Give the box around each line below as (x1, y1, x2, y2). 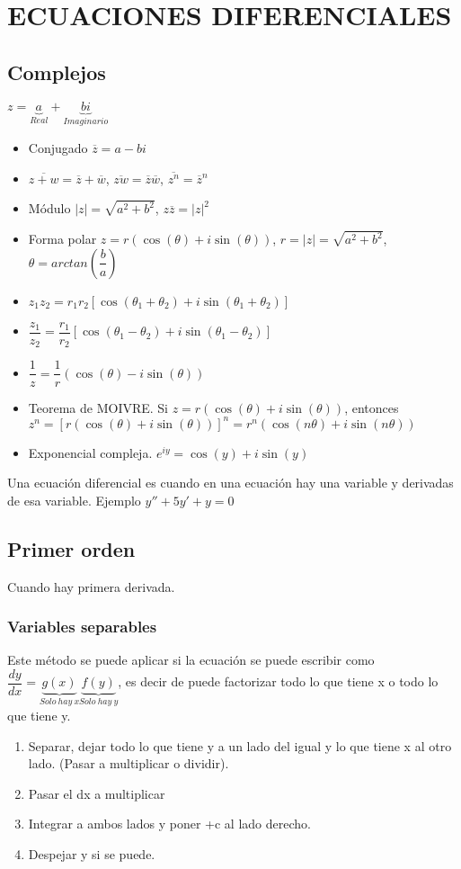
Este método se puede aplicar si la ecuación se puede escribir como (7, 650, 375, 669)
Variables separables (7, 615, 157, 638)
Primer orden (7, 534, 136, 562)
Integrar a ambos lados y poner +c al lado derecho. (28, 814, 311, 833)
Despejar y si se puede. (28, 844, 155, 863)
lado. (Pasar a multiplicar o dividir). (28, 754, 229, 773)
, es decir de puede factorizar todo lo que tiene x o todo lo (118, 672, 439, 691)
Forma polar (28, 229, 97, 248)
